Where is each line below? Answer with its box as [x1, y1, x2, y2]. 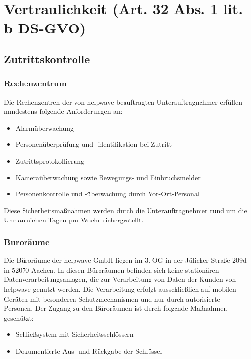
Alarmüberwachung [15, 122, 74, 133]
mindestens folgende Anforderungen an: [4, 106, 123, 116]
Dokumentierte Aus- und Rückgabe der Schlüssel [15, 345, 162, 356]
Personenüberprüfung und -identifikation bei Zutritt [15, 139, 172, 149]
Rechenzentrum [4, 77, 67, 89]
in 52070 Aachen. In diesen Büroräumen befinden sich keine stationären [4, 264, 219, 275]
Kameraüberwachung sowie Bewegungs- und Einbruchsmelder [15, 172, 201, 182]
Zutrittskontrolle [4, 51, 90, 66]
